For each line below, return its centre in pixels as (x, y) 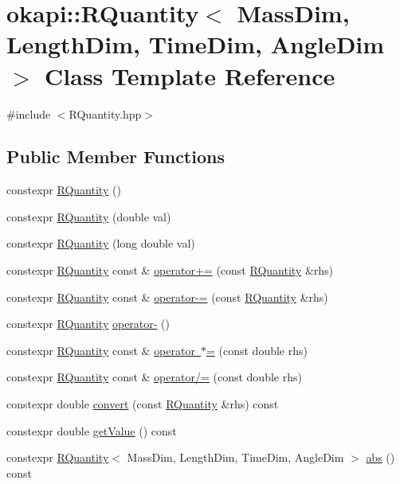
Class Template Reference (190, 75)
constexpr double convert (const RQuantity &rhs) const (143, 404)
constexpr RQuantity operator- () (88, 324)
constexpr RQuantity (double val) (89, 216)
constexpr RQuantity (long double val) (101, 243)
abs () (380, 457)
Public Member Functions (116, 156)
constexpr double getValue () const (92, 430)
